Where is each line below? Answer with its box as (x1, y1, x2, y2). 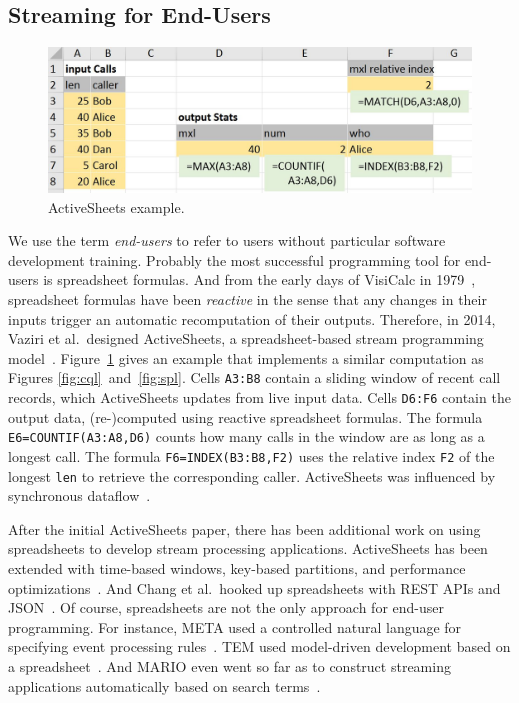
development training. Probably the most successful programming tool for (8, 249, 461, 270)
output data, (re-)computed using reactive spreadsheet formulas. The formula (8, 406, 483, 427)
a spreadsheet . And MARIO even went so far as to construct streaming (8, 655, 451, 676)
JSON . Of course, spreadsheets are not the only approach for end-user (8, 597, 444, 618)
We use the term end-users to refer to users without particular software (8, 230, 446, 251)
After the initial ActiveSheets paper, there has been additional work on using (8, 518, 481, 539)
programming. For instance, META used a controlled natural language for (8, 616, 462, 637)
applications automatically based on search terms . (8, 675, 321, 696)
